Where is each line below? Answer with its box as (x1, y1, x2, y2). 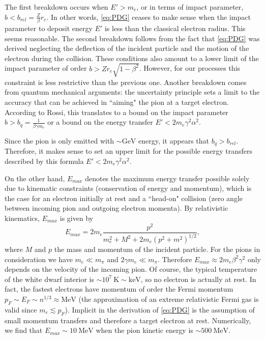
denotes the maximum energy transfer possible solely (85, 173, 250, 183)
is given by (60, 212, 94, 223)
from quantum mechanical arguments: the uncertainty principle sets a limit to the (5, 87, 260, 97)
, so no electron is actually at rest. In (140, 273, 256, 284)
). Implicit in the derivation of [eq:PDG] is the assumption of (65, 304, 255, 315)
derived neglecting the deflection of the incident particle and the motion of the (5, 43, 249, 53)
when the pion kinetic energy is (96, 325, 193, 335)
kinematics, (5, 212, 40, 223)
